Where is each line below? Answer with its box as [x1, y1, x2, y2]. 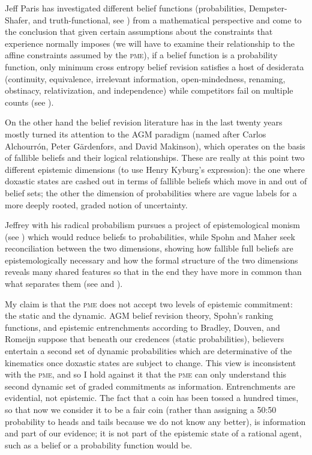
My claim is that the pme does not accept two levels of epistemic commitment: [5, 297, 293, 310]
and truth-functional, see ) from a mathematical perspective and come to [33, 13, 302, 26]
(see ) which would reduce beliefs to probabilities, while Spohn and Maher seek [5, 230, 295, 243]
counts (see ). [5, 95, 54, 108]
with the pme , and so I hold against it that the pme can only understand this [5, 368, 287, 381]
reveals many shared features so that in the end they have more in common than [5, 265, 302, 278]
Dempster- [248, 2, 287, 14]
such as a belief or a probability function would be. [5, 438, 193, 451]
